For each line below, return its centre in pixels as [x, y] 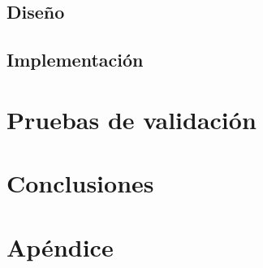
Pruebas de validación [131, 119]
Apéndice [60, 246]
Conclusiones [80, 183]
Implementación [75, 60]
